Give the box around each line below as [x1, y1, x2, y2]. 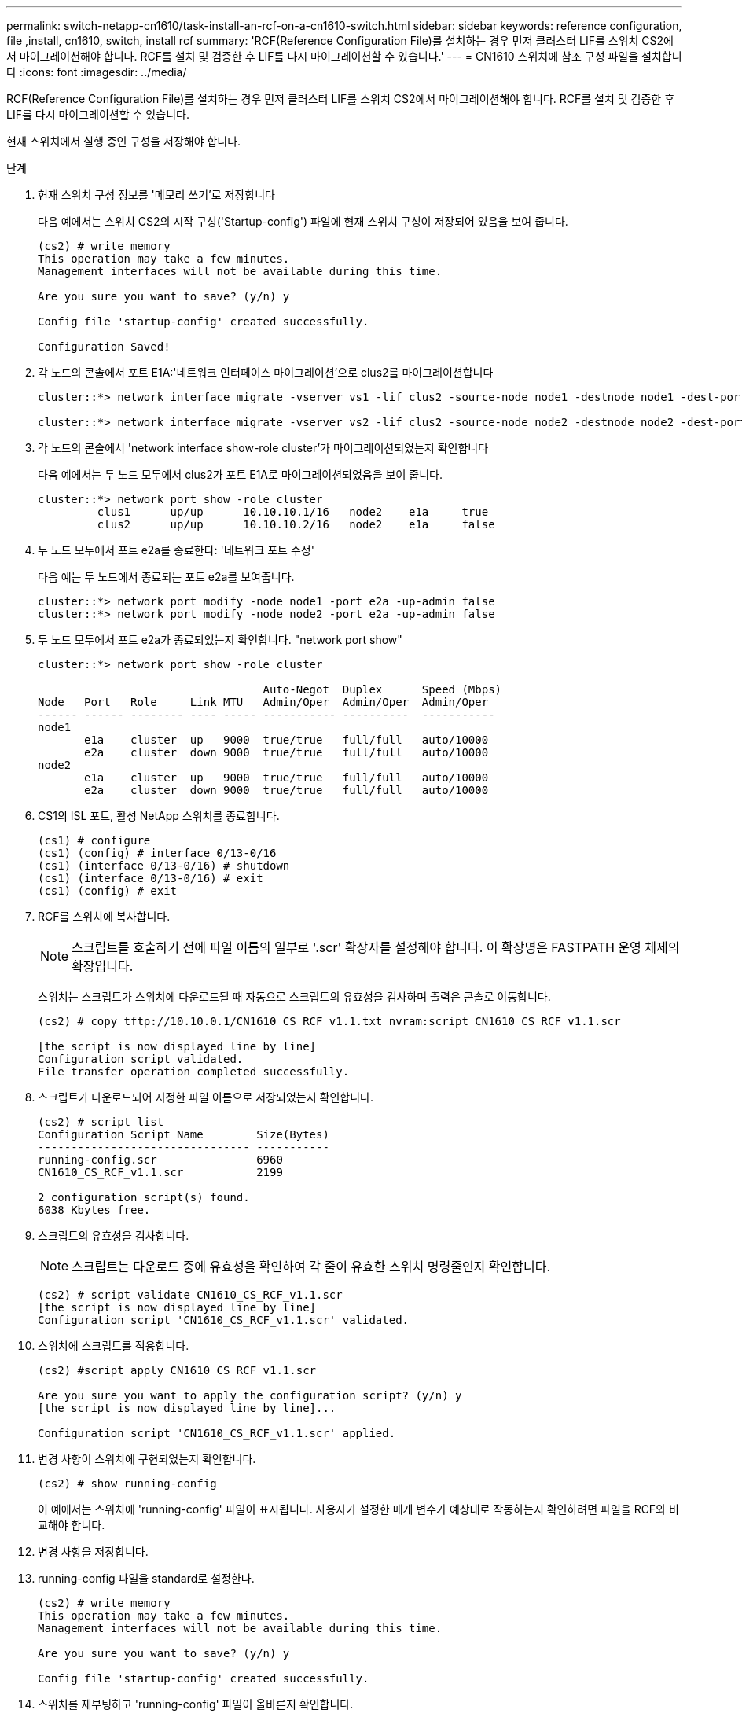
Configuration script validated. [38, 1053, 244, 1065]
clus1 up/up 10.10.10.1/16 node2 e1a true [97, 506, 489, 518]
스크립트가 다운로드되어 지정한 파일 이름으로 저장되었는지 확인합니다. [38, 1090, 373, 1104]
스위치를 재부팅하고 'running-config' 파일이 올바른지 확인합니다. [38, 1697, 354, 1711]
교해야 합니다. [38, 1518, 105, 1531]
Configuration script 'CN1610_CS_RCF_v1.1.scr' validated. [38, 1314, 410, 1326]
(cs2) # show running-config [38, 1477, 217, 1490]
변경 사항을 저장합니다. [38, 1545, 149, 1558]
